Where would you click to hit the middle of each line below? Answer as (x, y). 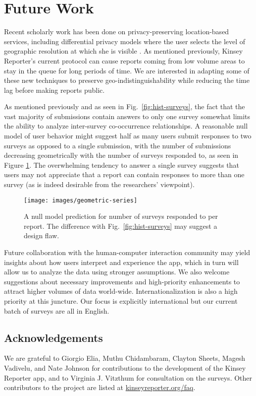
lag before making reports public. (54, 90)
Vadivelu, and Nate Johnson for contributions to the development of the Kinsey (125, 368)
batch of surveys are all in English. (57, 310)
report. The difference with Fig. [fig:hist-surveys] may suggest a (121, 226)
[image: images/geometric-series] (81, 200)
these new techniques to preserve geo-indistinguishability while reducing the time (127, 80)
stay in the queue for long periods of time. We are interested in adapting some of (127, 70)
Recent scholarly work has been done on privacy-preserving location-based (117, 32)
